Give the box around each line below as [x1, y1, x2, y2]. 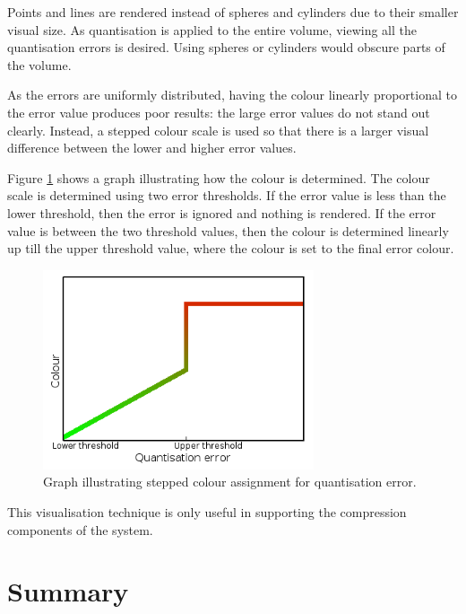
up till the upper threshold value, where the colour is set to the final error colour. [7, 239, 454, 258]
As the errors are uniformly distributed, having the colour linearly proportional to [7, 85, 457, 104]
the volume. [7, 55, 72, 74]
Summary [7, 573, 129, 610]
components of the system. [7, 520, 153, 539]
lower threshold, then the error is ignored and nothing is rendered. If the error [7, 203, 436, 222]
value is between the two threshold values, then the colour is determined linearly [7, 221, 449, 240]
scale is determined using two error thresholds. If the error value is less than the [7, 186, 446, 205]
